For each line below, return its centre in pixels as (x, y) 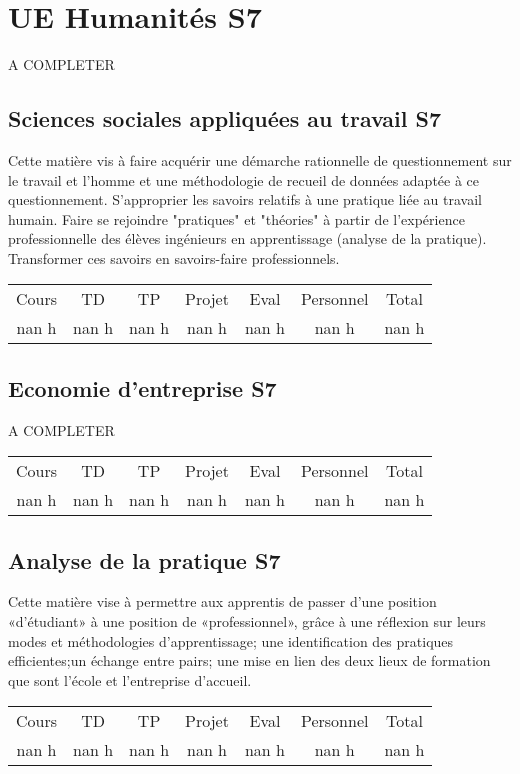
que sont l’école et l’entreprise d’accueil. (130, 679)
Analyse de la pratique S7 (144, 559)
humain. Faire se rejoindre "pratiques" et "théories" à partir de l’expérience (236, 218)
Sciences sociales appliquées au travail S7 (225, 118)
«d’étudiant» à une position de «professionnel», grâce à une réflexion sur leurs (247, 621)
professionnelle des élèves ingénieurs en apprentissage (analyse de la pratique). (247, 238)
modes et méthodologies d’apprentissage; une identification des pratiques (231, 640)
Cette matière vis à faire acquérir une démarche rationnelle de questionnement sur (260, 159)
